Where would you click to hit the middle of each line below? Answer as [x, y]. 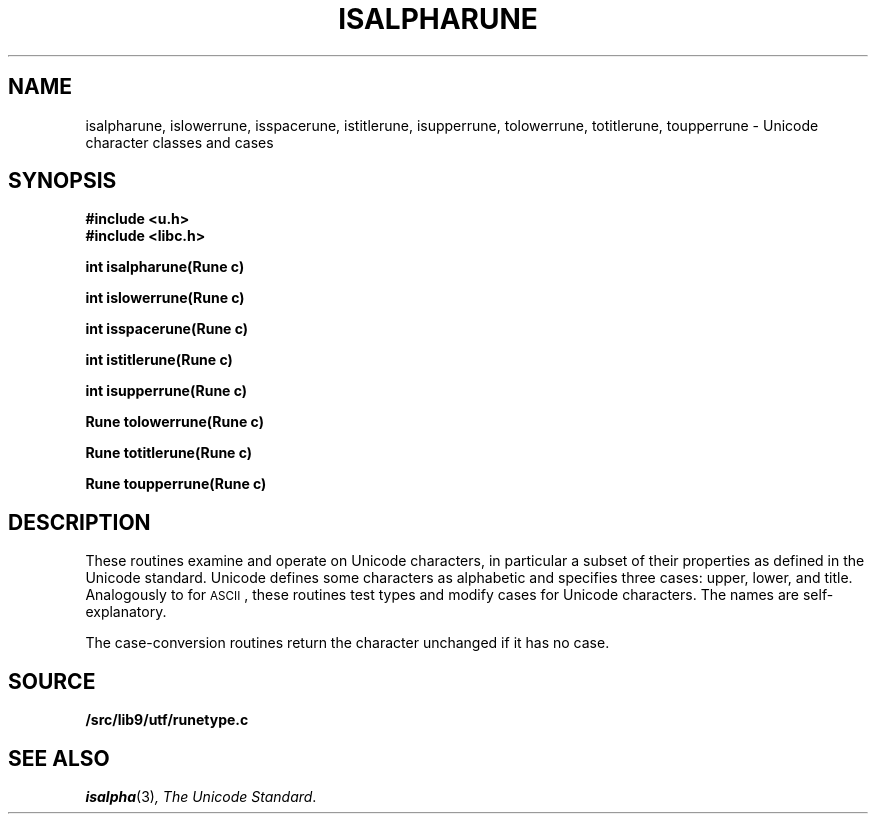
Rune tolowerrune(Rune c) [174, 422]
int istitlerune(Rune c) [159, 360]
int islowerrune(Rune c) [165, 298]
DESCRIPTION [79, 522]
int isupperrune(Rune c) [166, 391]
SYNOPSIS [62, 181]
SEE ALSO [59, 758]
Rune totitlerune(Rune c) [169, 453]
